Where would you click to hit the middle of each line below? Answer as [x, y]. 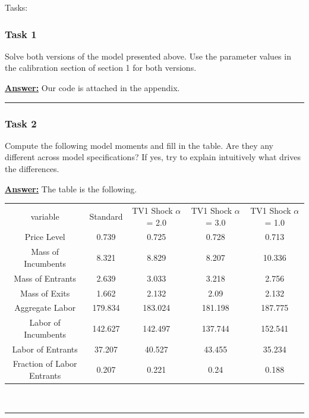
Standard [106, 216]
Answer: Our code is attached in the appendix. [92, 88]
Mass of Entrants [45, 278]
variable [45, 216]
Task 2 [21, 123]
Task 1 [21, 34]
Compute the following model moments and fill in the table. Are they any [139, 145]
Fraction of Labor [45, 364]
